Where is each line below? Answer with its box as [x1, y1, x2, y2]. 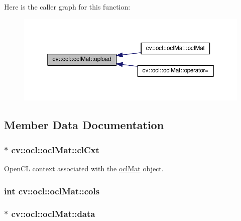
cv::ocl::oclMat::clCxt [11, 143, 99, 156]
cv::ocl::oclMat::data [11, 207, 95, 220]
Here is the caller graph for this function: [4, 2, 131, 12]
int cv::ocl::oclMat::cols [4, 184, 100, 197]
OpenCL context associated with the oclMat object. [4, 163, 164, 173]
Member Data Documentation [4, 117, 164, 133]
